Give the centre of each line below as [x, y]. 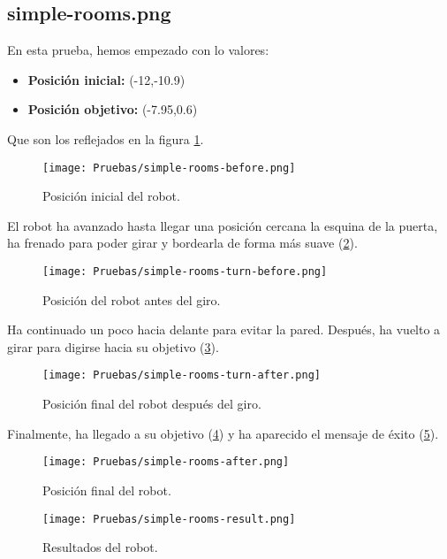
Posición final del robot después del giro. [152, 404]
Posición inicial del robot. [111, 196]
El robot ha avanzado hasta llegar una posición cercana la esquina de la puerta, [223, 225]
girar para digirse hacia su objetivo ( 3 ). [113, 346]
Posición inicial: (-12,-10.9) [106, 79]
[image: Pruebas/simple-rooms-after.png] [166, 462]
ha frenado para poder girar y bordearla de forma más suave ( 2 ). [182, 243]
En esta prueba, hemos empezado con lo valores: [138, 50]
